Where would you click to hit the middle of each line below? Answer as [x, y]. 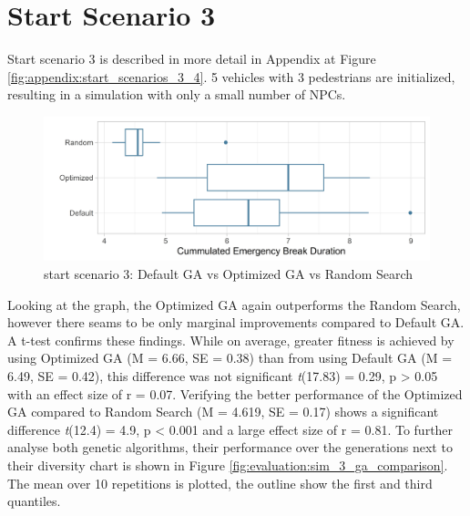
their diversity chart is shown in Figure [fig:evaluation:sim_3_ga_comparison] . [228, 465]
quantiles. [34, 501]
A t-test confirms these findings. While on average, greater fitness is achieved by [231, 340]
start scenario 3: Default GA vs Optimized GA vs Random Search [229, 274]
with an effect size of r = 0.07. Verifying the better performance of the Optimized [235, 393]
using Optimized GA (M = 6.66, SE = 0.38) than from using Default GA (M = [230, 358]
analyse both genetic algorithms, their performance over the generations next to [230, 447]
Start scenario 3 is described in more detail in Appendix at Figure [192, 59]
